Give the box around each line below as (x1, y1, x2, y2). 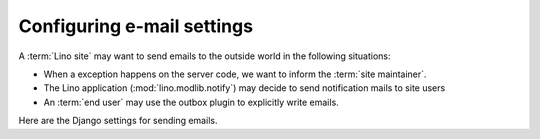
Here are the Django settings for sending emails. (18, 115, 218, 127)
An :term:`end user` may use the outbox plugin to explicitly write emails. (43, 96, 339, 108)
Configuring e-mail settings (18, 15, 254, 37)
